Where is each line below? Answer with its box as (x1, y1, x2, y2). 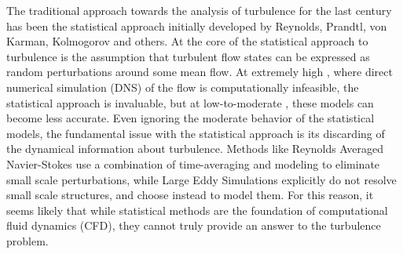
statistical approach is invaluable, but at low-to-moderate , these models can (6, 94, 374, 111)
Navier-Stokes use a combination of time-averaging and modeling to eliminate (6, 155, 380, 172)
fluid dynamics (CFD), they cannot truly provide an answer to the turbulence (6, 217, 381, 234)
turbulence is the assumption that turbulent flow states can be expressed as (6, 48, 370, 64)
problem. (6, 232, 49, 249)
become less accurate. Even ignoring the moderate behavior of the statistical (6, 110, 375, 126)
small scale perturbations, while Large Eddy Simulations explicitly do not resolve (6, 171, 397, 187)
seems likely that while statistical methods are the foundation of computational (6, 201, 388, 218)
